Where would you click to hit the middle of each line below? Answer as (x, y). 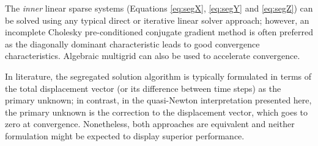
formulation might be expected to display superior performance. (125, 135)
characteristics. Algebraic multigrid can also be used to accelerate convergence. (153, 56)
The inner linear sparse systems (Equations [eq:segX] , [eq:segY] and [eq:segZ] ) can (159, 8)
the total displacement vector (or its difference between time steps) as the (143, 88)
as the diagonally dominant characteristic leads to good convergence (132, 43)
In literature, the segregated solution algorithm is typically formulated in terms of (158, 76)
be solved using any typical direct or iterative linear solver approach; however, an (157, 20)
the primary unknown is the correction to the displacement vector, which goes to (157, 112)
